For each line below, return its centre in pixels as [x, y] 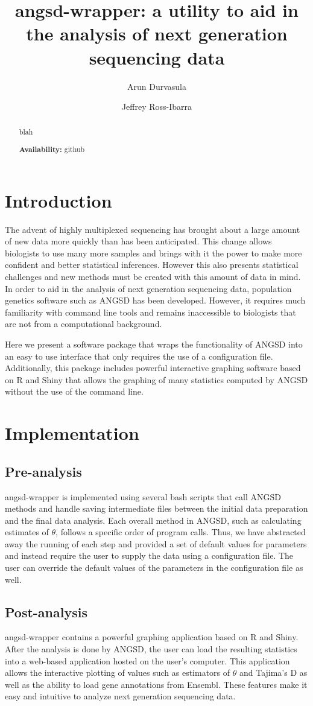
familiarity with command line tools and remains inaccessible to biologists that [150, 312]
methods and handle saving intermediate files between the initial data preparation [156, 508]
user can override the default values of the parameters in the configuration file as [154, 568]
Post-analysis [46, 612]
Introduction [58, 200]
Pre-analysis [43, 471]
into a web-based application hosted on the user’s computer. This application [147, 660]
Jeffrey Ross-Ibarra [157, 107]
